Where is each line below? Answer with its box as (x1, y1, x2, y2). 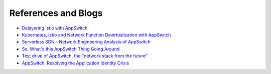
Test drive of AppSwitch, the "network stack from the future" (22, 53, 148, 59)
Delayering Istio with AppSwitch (22, 25, 88, 31)
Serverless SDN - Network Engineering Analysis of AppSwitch (22, 39, 151, 45)
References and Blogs (9, 7, 103, 18)
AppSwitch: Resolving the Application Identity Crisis (22, 60, 129, 66)
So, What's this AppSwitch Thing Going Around (22, 45, 120, 52)
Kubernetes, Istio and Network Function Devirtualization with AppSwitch (22, 31, 171, 37)
